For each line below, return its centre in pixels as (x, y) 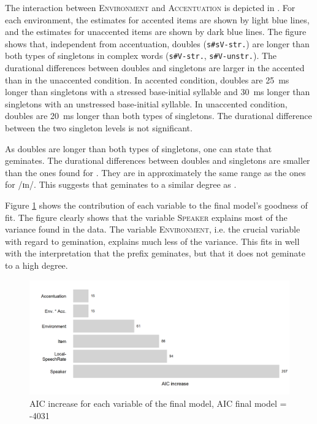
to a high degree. (36, 265)
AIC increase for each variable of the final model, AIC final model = (158, 403)
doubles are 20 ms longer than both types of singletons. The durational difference (158, 116)
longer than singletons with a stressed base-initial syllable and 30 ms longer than (158, 92)
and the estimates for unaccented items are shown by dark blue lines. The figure (156, 32)
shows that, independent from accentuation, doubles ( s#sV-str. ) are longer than (157, 43)
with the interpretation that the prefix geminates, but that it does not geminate (155, 253)
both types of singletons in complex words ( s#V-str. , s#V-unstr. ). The (141, 56)
